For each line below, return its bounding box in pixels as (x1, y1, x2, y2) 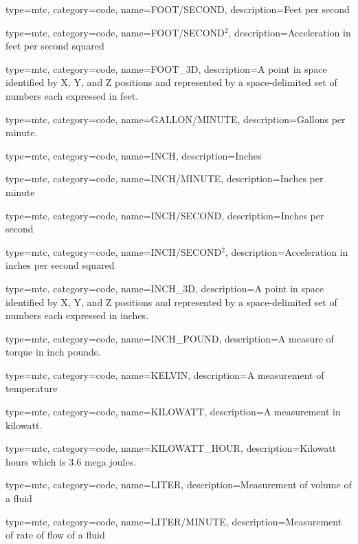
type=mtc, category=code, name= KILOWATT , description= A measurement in (5, 404, 341, 419)
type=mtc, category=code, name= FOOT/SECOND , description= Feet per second (5, 2, 350, 16)
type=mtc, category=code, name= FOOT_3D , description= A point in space (5, 61, 327, 76)
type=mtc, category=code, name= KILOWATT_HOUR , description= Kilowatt (5, 441, 337, 455)
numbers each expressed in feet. (5, 88, 139, 102)
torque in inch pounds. (5, 345, 101, 359)
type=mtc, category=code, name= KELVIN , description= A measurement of (5, 367, 324, 382)
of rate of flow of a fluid (5, 527, 105, 542)
